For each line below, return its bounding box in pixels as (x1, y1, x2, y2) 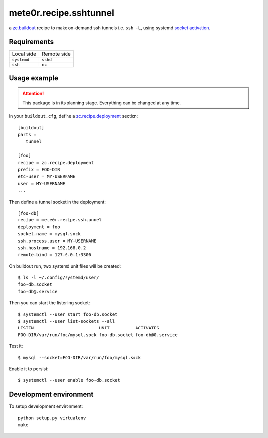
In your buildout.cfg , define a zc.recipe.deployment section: (9, 113, 138, 119)
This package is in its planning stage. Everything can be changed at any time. (22, 100, 181, 106)
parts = (18, 132, 37, 138)
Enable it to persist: (9, 366, 49, 372)
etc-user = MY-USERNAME (18, 174, 76, 179)
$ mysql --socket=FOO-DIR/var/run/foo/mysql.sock (18, 355, 141, 360)
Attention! (22, 90, 44, 97)
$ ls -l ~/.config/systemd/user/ (18, 275, 99, 281)
